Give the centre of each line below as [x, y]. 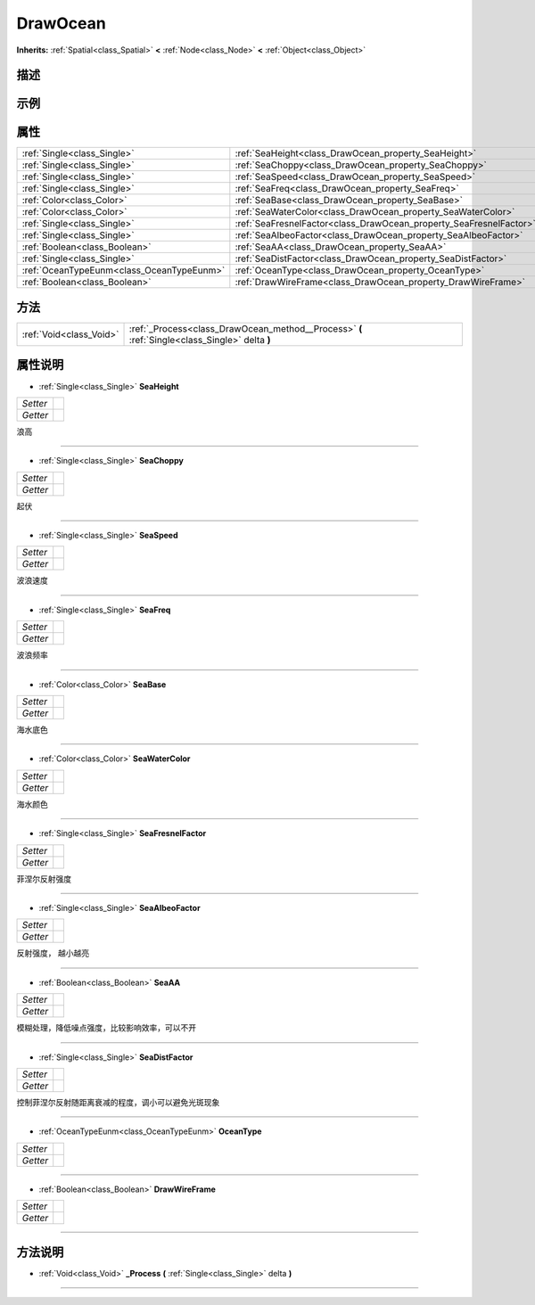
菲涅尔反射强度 [44, 879]
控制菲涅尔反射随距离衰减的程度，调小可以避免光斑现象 [118, 1102]
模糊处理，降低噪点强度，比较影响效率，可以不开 [106, 1028]
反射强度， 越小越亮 [53, 953]
